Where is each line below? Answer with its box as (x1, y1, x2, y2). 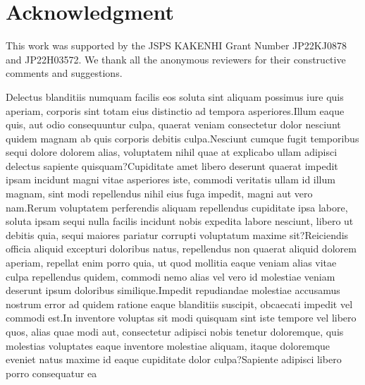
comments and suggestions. (6, 66, 123, 80)
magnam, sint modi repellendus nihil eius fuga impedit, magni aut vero (6, 186, 313, 201)
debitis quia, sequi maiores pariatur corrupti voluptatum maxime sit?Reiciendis (6, 227, 349, 242)
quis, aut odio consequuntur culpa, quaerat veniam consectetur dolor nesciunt (6, 117, 341, 132)
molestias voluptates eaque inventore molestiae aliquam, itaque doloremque (6, 338, 330, 353)
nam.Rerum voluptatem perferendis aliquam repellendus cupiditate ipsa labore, (6, 200, 348, 214)
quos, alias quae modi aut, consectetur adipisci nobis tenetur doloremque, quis (6, 324, 344, 338)
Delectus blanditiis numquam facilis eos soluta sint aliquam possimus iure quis (6, 89, 344, 104)
